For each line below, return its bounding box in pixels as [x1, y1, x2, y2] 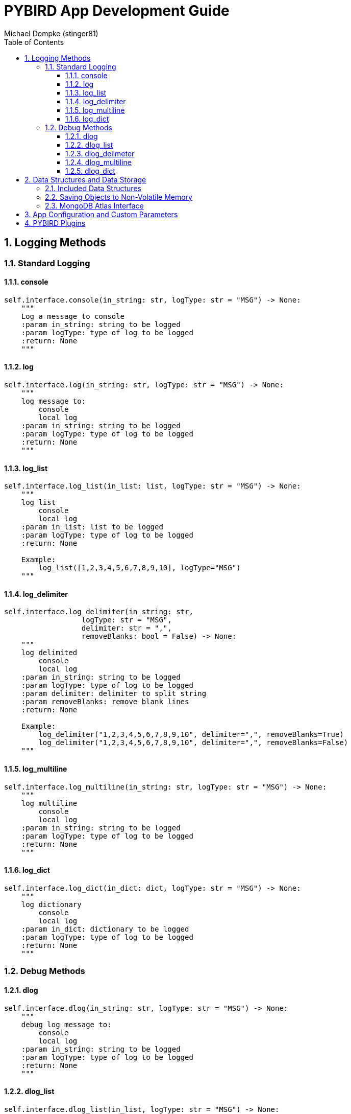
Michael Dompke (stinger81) [4, 29, 98, 38]
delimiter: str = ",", [81, 624, 172, 633]
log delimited [21, 648, 78, 657]
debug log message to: [21, 1020, 112, 1029]
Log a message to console [21, 312, 125, 320]
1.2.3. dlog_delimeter [65, 149, 135, 158]
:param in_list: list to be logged [21, 523, 163, 531]
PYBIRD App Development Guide [4, 2, 230, 19]
